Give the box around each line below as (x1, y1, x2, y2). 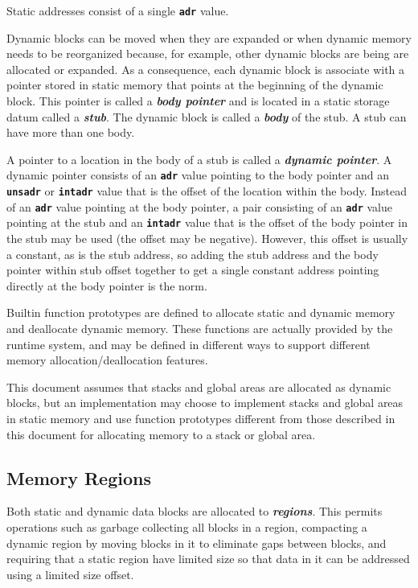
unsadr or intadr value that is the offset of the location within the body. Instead (6, 183, 408, 199)
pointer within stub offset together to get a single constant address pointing (6, 261, 379, 278)
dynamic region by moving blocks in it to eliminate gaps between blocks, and (6, 534, 387, 551)
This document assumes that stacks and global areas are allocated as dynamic (6, 378, 391, 395)
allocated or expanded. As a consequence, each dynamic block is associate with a (6, 60, 405, 77)
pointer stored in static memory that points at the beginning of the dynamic (6, 76, 383, 93)
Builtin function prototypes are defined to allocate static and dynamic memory (6, 304, 395, 321)
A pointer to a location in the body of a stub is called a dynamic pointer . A (6, 150, 392, 167)
